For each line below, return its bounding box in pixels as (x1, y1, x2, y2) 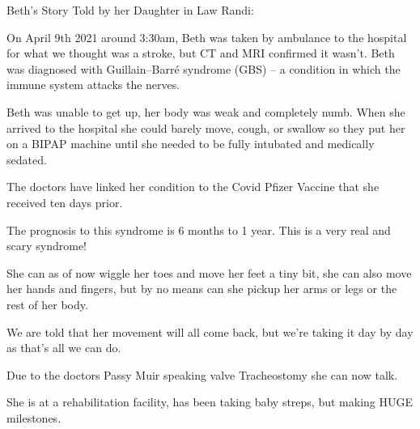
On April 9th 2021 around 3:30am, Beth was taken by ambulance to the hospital (6, 28, 407, 45)
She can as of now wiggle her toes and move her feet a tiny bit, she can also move (6, 264, 412, 281)
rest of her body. (6, 295, 88, 312)
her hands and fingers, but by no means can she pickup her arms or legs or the (6, 280, 397, 297)
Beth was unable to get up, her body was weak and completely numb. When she (6, 103, 405, 120)
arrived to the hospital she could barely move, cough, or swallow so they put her (6, 119, 405, 136)
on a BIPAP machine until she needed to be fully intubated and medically (6, 135, 375, 152)
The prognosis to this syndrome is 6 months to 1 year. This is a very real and (6, 221, 391, 238)
